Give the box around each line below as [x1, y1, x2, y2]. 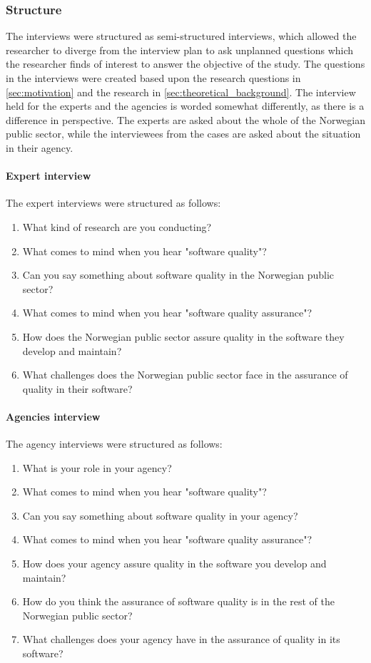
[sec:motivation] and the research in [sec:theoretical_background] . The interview [6, 84, 356, 99]
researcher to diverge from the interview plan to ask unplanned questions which [6, 42, 354, 57]
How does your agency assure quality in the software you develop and [22, 556, 327, 571]
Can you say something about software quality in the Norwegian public [22, 267, 335, 282]
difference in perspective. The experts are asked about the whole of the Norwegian [6, 112, 365, 127]
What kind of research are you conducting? [22, 219, 212, 234]
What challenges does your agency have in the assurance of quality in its [22, 632, 340, 647]
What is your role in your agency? [22, 460, 172, 475]
